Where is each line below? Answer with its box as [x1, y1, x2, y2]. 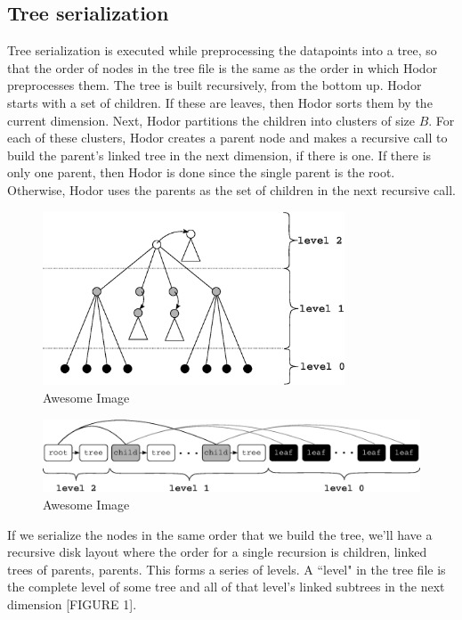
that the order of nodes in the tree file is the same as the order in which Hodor [7, 58, 438, 77]
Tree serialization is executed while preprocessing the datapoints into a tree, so [7, 41, 437, 60]
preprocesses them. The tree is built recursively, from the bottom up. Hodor [7, 76, 422, 94]
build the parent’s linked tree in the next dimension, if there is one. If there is [7, 145, 432, 164]
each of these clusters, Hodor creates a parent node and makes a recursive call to [7, 128, 448, 147]
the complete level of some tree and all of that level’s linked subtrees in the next [7, 577, 445, 596]
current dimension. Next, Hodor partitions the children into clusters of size [7, 110, 415, 129]
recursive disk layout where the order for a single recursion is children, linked [7, 542, 427, 561]
